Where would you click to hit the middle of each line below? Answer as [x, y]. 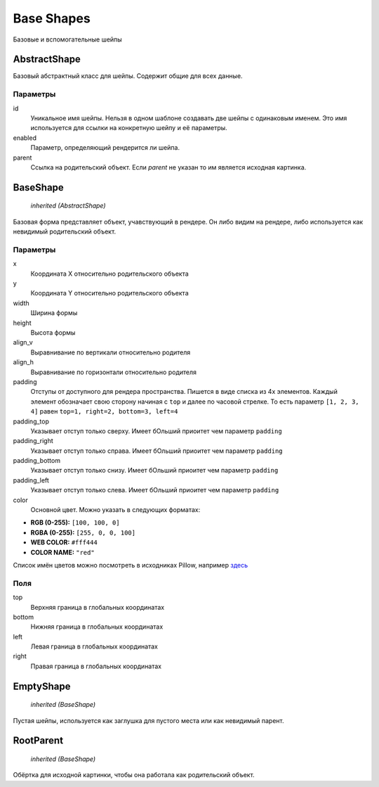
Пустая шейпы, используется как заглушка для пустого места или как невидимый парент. [148, 720]
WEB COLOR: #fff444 [64, 542]
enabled [25, 138]
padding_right [33, 441]
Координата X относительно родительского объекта [109, 274]
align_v [23, 343]
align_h [24, 362]
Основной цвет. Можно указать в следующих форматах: [115, 510]
